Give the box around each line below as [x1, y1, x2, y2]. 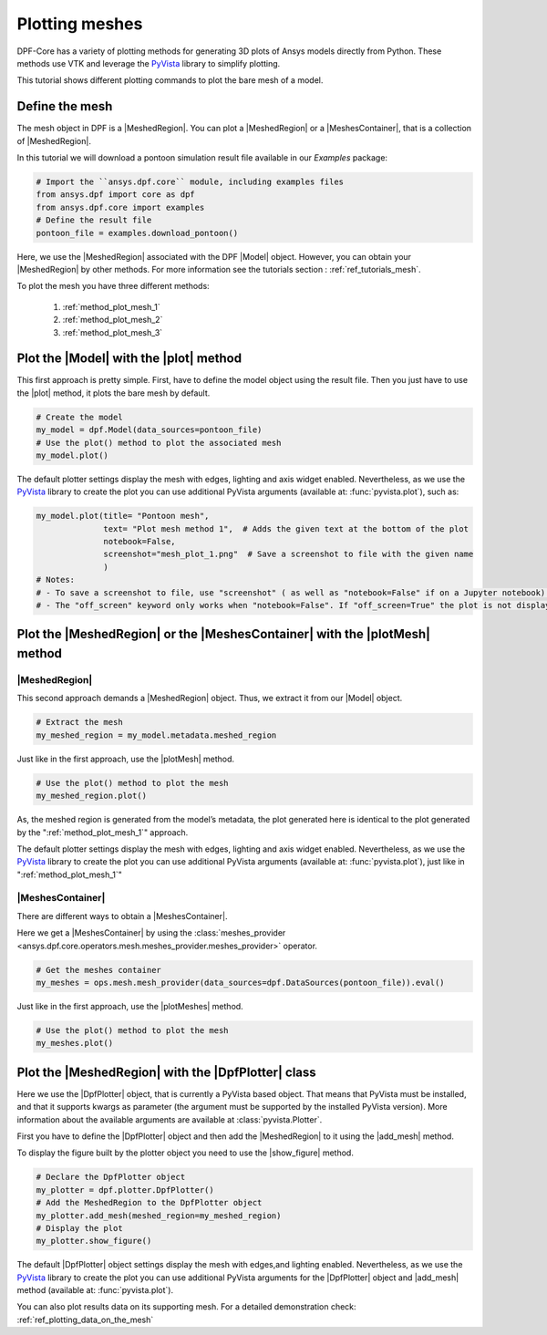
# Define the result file [36, 215, 152, 225]
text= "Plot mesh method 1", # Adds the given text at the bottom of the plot [103, 523, 470, 533]
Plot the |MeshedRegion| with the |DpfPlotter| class [16, 1064, 316, 1080]
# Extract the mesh [36, 717, 123, 728]
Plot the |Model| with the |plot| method [16, 351, 242, 367]
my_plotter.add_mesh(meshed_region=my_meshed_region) [36, 1210, 282, 1221]
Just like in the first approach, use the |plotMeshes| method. [16, 1000, 243, 1011]
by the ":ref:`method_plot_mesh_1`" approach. [16, 826, 189, 838]
